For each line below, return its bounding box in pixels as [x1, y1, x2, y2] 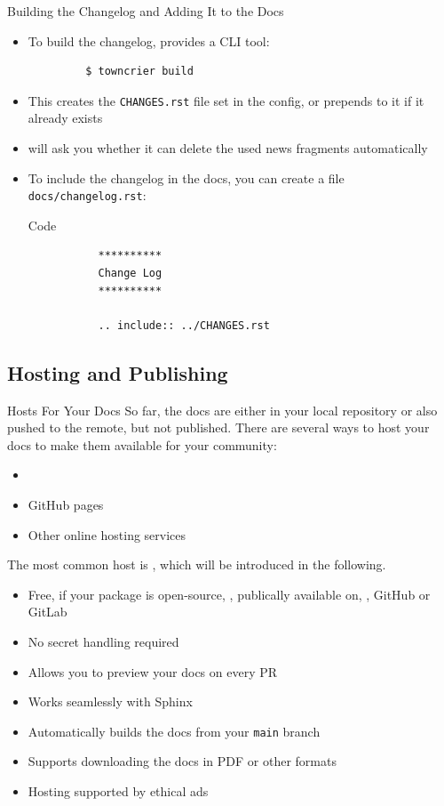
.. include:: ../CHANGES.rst [98, 318, 270, 332]
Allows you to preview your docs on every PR [28, 662, 278, 681]
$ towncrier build [85, 65, 194, 78]
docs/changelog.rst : [28, 186, 147, 205]
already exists [28, 109, 103, 127]
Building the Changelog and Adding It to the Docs [7, 2, 284, 20]
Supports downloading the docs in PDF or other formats [28, 752, 337, 770]
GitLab [28, 602, 67, 621]
